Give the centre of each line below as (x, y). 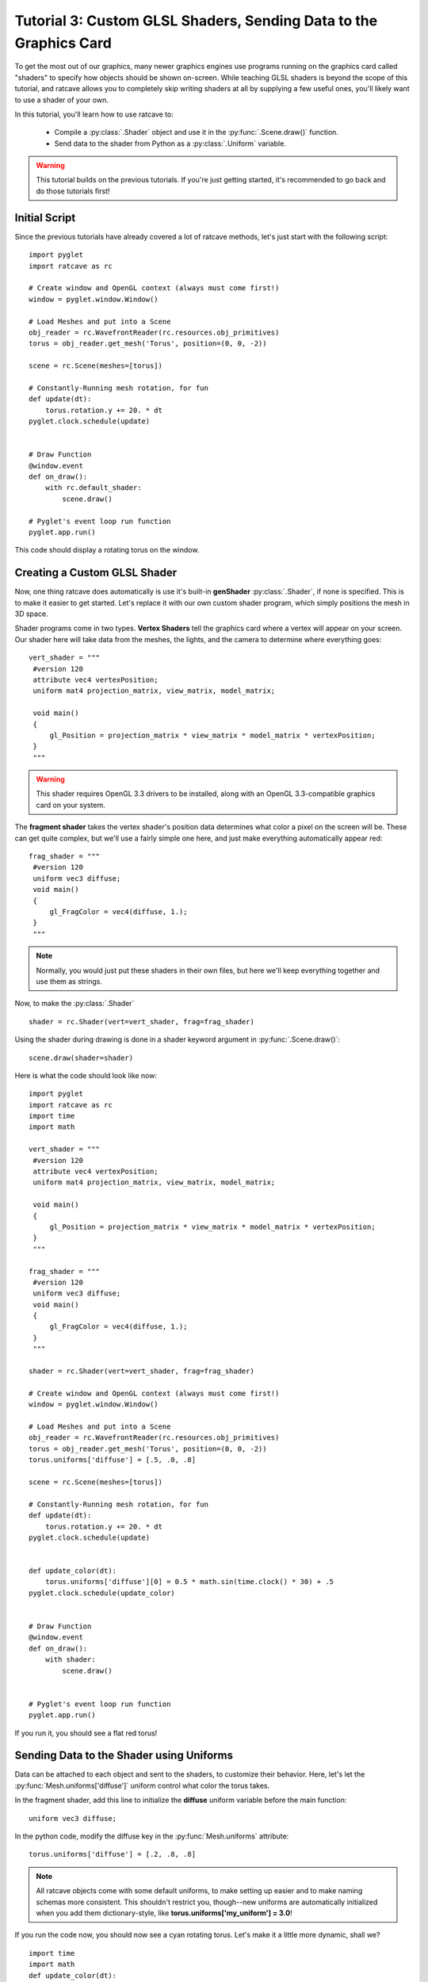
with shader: (70, 1660)
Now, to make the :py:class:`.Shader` (75, 1004)
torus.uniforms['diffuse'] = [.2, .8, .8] (113, 1854)
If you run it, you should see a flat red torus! (86, 1733)
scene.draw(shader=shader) (81, 1058)
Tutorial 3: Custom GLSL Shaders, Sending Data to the (196, 21)
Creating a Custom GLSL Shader (96, 573)
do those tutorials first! (73, 191)
